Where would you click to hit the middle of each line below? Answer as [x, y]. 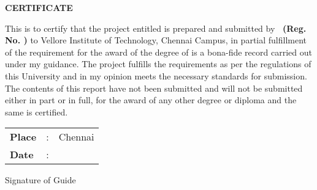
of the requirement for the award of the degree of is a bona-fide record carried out [158, 52]
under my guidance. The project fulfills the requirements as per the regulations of [158, 64]
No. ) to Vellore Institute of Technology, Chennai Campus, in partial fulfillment [156, 40]
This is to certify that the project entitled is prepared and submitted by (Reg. [156, 28]
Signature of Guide [40, 180]
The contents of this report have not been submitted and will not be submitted [154, 88]
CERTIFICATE [39, 7]
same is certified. [36, 111]
